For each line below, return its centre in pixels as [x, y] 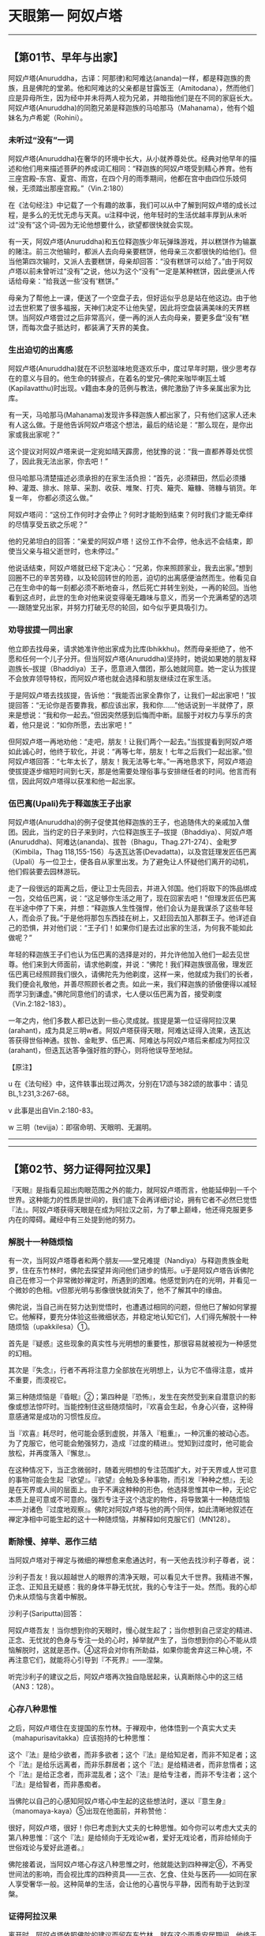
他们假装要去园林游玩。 [46, 871]
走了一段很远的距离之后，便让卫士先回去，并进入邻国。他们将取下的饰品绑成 [132, 888]
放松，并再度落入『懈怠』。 [51, 1453]
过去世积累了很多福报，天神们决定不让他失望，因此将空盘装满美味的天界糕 [129, 308]
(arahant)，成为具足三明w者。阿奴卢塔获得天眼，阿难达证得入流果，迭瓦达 [129, 1030]
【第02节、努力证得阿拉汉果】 [82, 1169]
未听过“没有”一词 [41, 140]
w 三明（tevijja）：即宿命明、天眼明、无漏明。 [82, 1127]
